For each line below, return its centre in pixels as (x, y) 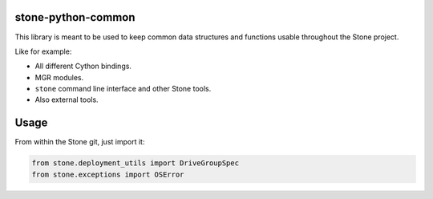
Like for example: (43, 51)
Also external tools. (67, 99)
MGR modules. (59, 77)
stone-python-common (75, 17)
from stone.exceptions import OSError (108, 174)
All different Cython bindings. (83, 66)
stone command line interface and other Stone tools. (123, 89)
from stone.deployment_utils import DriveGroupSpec (136, 163)
